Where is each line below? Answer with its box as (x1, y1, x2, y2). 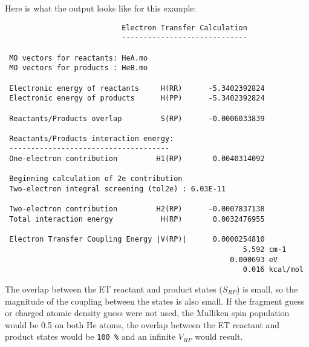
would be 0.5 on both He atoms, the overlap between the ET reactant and (5, 318, 280, 331)
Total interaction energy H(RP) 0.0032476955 (9, 215, 265, 224)
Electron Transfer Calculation (122, 23, 247, 32)
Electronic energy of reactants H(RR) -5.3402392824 (9, 84, 265, 93)
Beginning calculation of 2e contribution (9, 174, 183, 183)
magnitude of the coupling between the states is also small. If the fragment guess (5, 294, 305, 307)
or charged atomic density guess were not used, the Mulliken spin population (5, 306, 290, 319)
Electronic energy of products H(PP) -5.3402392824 (9, 94, 265, 103)
